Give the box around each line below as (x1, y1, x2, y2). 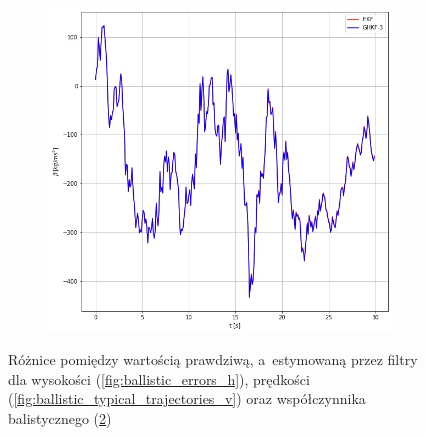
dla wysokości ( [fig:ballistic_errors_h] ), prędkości (8, 368, 310, 389)
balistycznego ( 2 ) (8, 408, 112, 429)
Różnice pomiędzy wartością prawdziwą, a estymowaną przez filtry (8, 349, 418, 370)
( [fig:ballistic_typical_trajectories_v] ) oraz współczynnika (8, 388, 366, 409)
